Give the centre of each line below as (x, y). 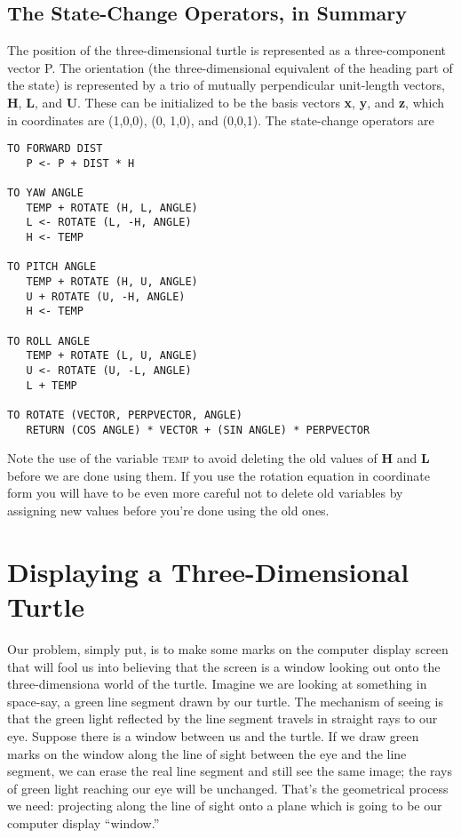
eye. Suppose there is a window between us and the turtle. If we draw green (213, 735)
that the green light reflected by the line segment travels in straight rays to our (223, 718)
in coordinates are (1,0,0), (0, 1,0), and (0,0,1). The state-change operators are (221, 120)
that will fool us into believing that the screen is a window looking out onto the (224, 666)
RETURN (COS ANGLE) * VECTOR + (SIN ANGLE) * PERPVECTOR (198, 430)
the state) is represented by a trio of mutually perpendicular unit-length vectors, (226, 85)
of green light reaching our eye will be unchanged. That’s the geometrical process (228, 788)
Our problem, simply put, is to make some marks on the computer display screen (228, 648)
